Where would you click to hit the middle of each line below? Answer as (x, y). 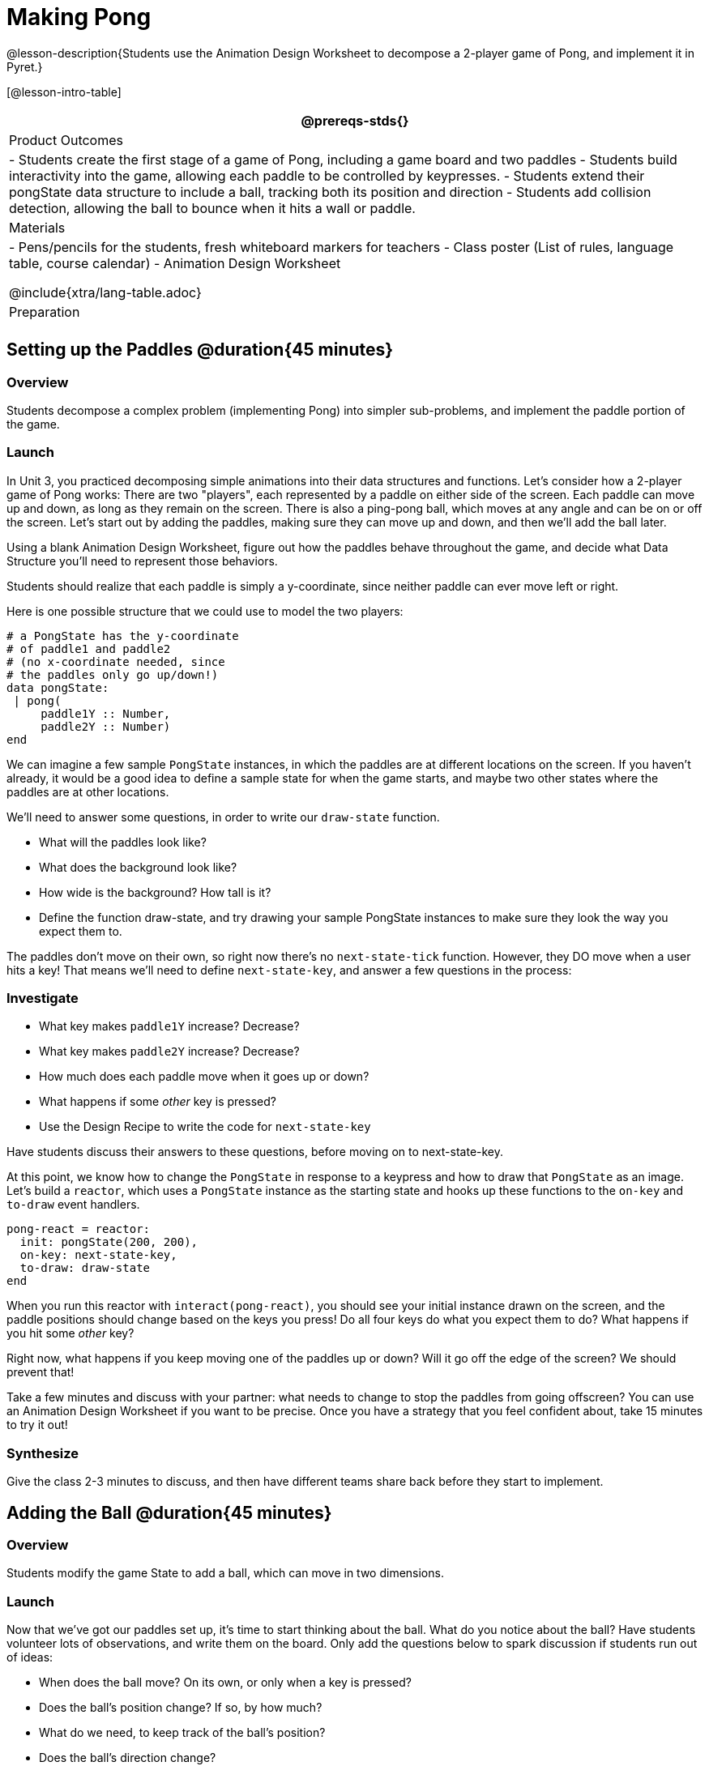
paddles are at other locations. (88, 791)
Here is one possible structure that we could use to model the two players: (205, 611)
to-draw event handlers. (73, 1205)
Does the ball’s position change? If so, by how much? (181, 1708)
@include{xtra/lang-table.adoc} (105, 292)
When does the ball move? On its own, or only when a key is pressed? (225, 1683)
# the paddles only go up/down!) (113, 674)
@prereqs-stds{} (355, 120)
